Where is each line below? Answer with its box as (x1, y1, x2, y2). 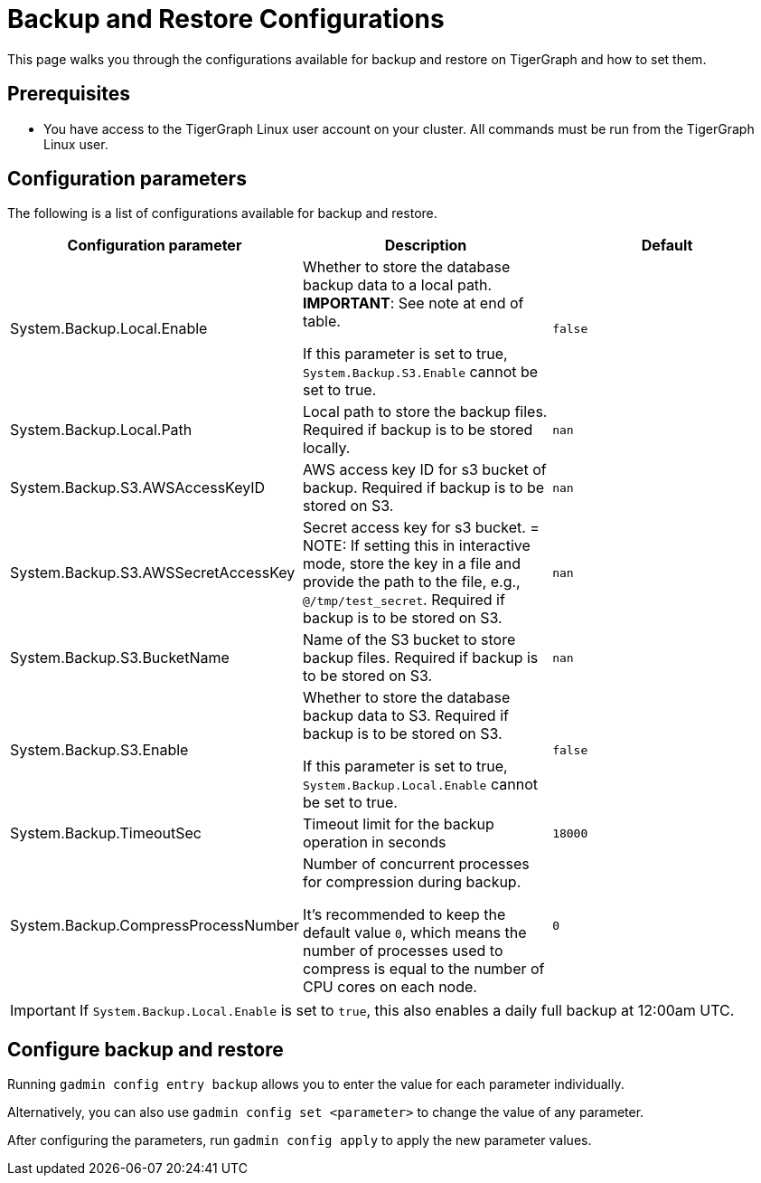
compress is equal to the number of (302, 960, 545, 979)
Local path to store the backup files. (302, 402, 548, 421)
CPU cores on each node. (302, 978, 477, 997)
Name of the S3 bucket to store (302, 630, 516, 649)
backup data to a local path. (302, 276, 493, 295)
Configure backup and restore (7, 1037, 284, 1061)
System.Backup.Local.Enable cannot (302, 775, 538, 794)
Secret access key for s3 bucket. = (302, 518, 540, 537)
